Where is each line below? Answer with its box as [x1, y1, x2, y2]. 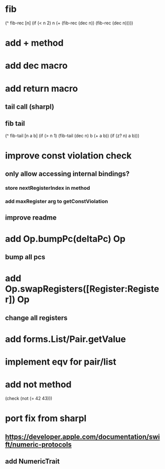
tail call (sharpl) [5, 102, 54, 111]
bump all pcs [5, 253, 45, 261]
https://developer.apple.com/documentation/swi [5, 432, 160, 441]
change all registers [5, 313, 68, 322]
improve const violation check [5, 150, 132, 161]
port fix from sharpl [5, 413, 86, 424]
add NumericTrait [5, 457, 60, 466]
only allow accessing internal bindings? [5, 170, 130, 178]
